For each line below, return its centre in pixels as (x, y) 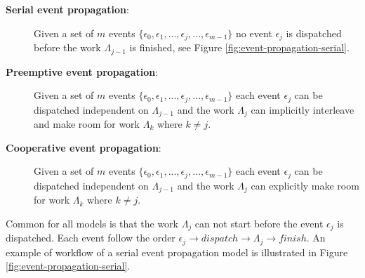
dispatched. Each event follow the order (91, 238)
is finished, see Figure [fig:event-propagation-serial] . (239, 47)
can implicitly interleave (303, 109)
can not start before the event (259, 223)
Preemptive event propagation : (82, 71)
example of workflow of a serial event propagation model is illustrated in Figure (177, 252)
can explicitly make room (305, 185)
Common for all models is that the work (92, 223)
